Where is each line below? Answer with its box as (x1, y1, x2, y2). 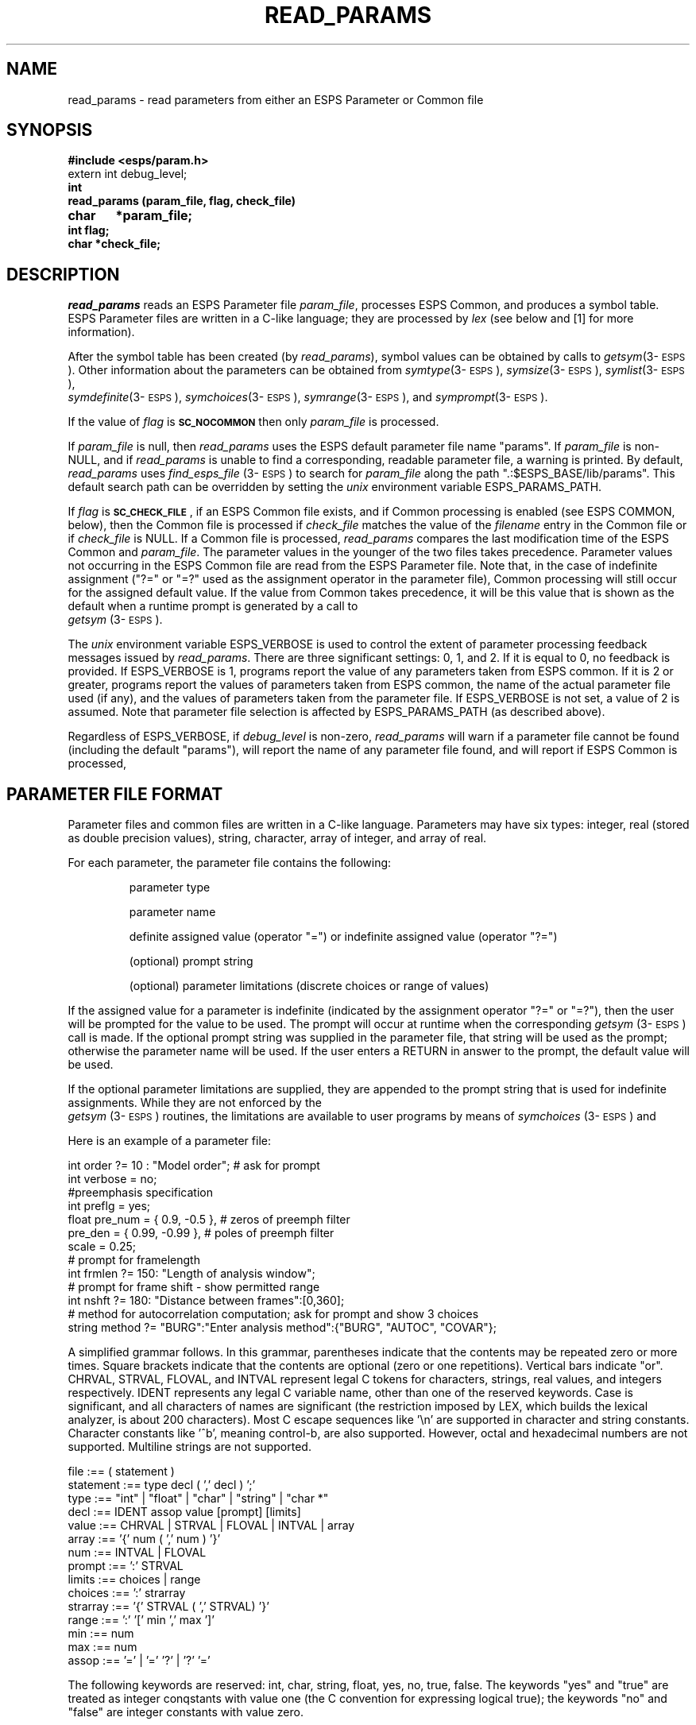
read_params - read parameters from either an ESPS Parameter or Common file (68, 92, 484, 106)
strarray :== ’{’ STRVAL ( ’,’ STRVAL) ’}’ (68, 1599, 269, 1614)
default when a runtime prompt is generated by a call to (68, 599, 358, 613)
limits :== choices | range (68, 1572, 201, 1587)
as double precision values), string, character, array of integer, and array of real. (68, 831, 487, 845)
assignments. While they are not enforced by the (68, 1096, 322, 1110)
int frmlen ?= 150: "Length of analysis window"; (68, 1267, 315, 1281)
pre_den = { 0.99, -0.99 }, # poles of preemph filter (68, 1226, 334, 1240)
